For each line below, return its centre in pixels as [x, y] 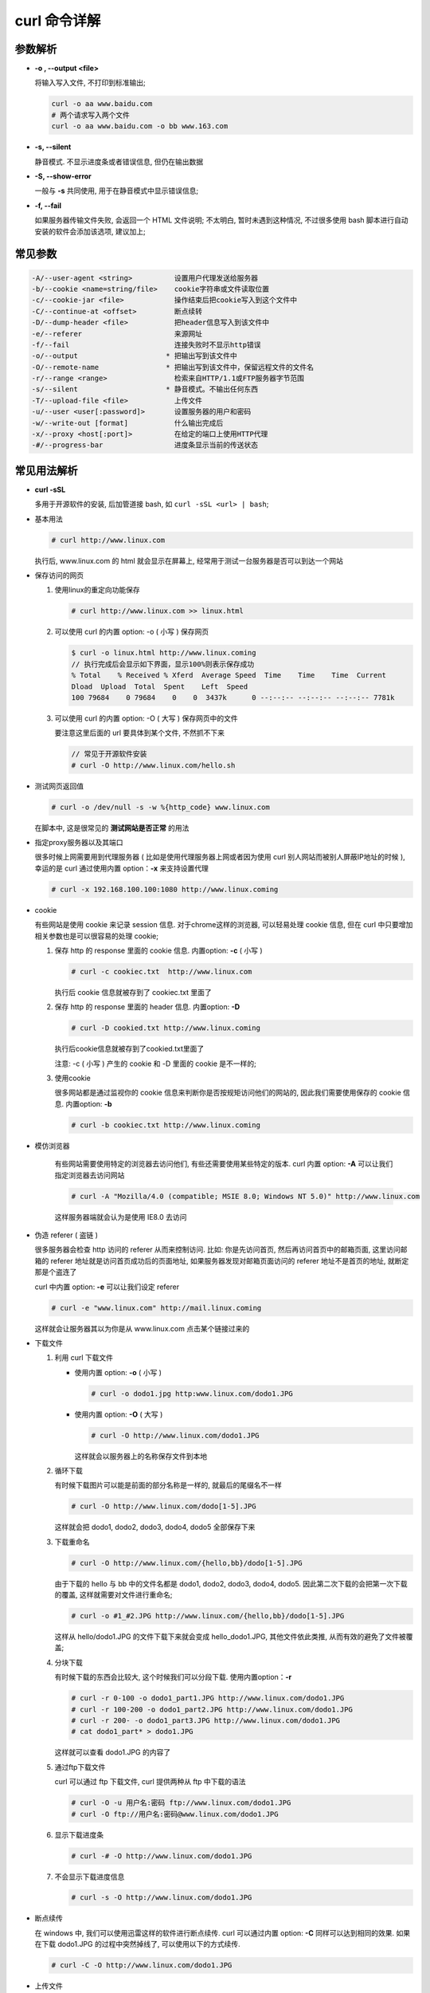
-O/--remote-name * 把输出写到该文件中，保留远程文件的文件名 [173, 367]
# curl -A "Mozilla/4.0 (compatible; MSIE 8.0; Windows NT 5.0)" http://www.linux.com [246, 1196]
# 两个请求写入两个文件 [91, 115]
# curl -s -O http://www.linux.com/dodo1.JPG [162, 1898]
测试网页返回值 [59, 786]
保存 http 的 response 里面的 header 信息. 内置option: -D [147, 1007]
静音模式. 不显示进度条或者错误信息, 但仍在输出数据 [119, 161]
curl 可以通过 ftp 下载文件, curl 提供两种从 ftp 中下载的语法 [150, 1782]
